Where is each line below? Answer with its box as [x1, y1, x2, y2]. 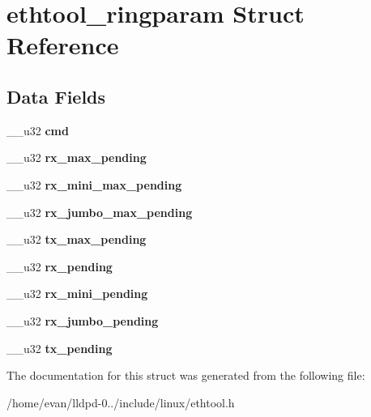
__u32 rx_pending [6, 257, 113, 274]
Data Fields [6, 83, 106, 109]
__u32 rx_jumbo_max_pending [6, 203, 193, 220]
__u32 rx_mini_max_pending [6, 176, 182, 193]
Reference [6, 28, 119, 62]
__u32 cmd [6, 121, 69, 138]
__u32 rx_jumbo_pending [6, 312, 159, 329]
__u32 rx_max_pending [6, 149, 147, 166]
